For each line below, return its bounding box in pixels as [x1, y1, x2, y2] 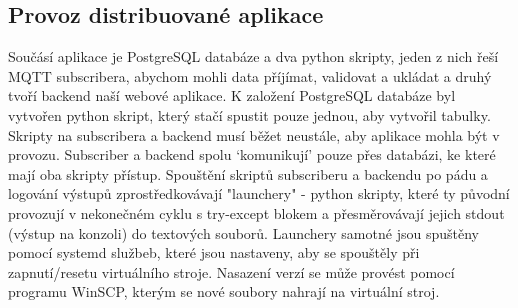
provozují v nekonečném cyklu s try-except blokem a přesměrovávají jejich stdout [8, 202, 505, 223]
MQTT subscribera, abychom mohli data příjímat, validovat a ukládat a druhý [8, 65, 492, 86]
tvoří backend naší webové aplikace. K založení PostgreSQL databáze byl [8, 85, 456, 106]
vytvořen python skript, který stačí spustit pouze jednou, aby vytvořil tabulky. [8, 104, 491, 125]
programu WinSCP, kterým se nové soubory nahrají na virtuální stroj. [8, 281, 440, 302]
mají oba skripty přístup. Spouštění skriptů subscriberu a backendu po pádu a [8, 163, 488, 184]
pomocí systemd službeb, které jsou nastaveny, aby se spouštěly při [8, 242, 420, 263]
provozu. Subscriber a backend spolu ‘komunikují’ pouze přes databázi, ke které [8, 144, 496, 165]
